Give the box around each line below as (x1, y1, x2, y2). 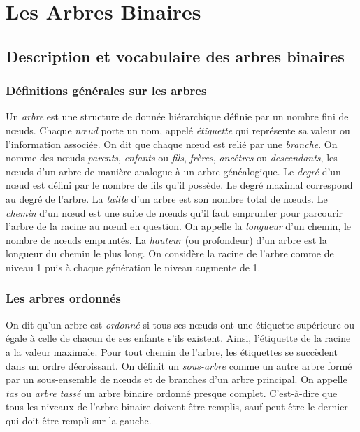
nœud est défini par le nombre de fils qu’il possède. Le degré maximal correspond (6, 178, 353, 192)
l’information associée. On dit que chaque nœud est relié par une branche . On (6, 136, 338, 151)
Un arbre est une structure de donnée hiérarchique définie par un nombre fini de (6, 109, 349, 124)
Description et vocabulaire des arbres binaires (6, 45, 345, 66)
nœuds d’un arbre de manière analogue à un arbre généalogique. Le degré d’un (6, 164, 341, 178)
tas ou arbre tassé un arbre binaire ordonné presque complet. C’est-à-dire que (6, 385, 338, 400)
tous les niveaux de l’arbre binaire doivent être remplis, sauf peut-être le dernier (6, 399, 348, 414)
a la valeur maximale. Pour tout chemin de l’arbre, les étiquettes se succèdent (6, 344, 338, 359)
